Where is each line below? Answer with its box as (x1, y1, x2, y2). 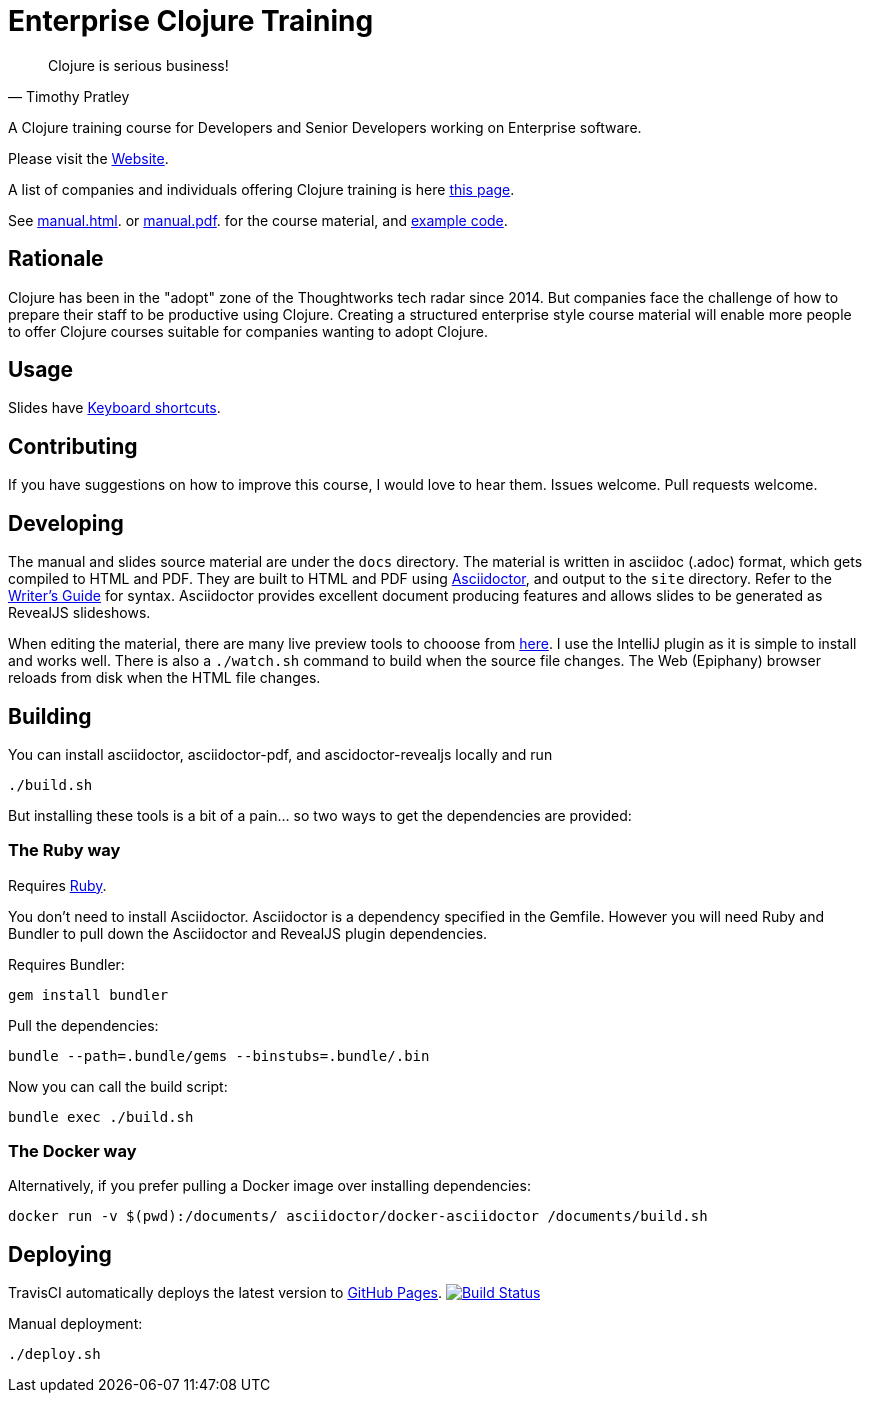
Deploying (8, 1241, 112, 1267)
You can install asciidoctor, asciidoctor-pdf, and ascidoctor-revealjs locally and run (8, 745, 553, 763)
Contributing (8, 433, 138, 459)
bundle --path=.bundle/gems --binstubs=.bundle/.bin (8, 1047, 430, 1064)
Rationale (8, 246, 104, 272)
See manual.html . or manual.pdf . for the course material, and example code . (8, 211, 508, 229)
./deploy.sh (8, 1346, 101, 1363)
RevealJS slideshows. (8, 604, 151, 622)
